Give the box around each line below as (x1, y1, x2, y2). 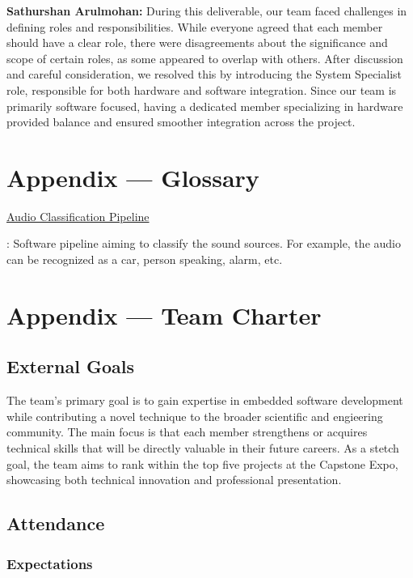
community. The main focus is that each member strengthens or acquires (6, 423, 368, 440)
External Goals (6, 354, 134, 379)
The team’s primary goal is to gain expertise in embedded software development (6, 392, 403, 409)
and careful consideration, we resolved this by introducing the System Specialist (6, 66, 402, 83)
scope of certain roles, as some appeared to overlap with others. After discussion (6, 49, 403, 66)
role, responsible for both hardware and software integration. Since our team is (6, 81, 397, 98)
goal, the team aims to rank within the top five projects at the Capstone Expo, (6, 455, 398, 472)
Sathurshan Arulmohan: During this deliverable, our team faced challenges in (6, 2, 407, 19)
